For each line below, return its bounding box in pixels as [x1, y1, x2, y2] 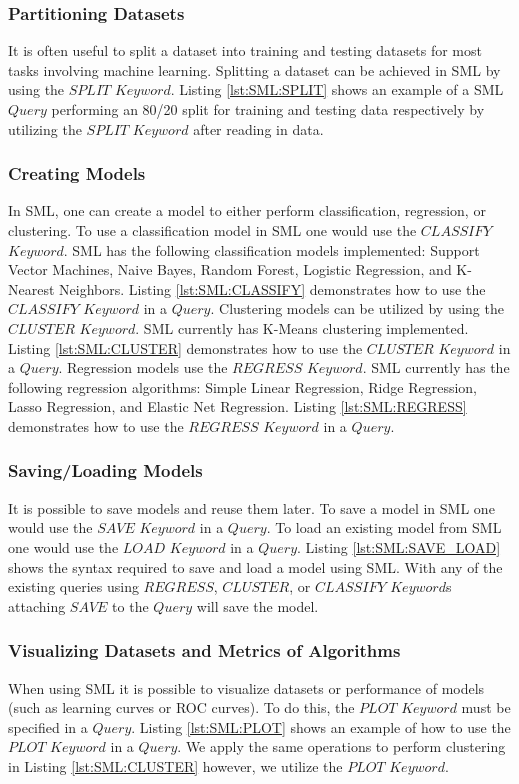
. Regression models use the [58, 357, 228, 378]
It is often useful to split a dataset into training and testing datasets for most [8, 40, 482, 61]
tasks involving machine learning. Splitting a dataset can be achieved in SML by [8, 59, 501, 80]
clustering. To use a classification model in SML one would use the [8, 220, 417, 240]
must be [461, 697, 511, 718]
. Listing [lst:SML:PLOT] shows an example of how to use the [131, 716, 511, 737]
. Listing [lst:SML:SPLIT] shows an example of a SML [170, 79, 504, 100]
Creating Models [8, 161, 146, 186]
